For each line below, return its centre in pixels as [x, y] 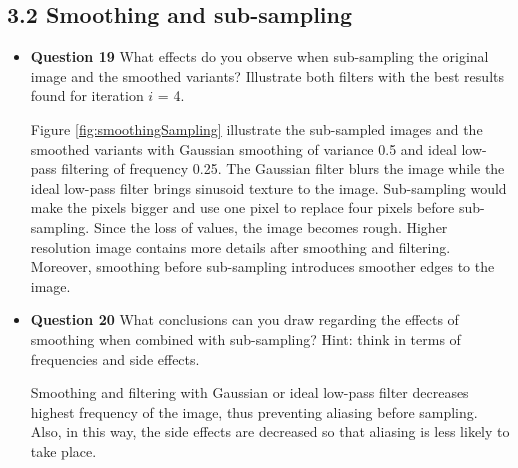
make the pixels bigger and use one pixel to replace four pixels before [242, 207]
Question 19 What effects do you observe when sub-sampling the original [259, 56]
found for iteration [87, 95]
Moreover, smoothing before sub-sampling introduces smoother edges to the [262, 266]
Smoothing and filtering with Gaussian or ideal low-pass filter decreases [249, 392]
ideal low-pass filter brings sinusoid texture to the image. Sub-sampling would [268, 187]
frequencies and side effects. [115, 358]
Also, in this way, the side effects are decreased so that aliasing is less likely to [270, 431]
